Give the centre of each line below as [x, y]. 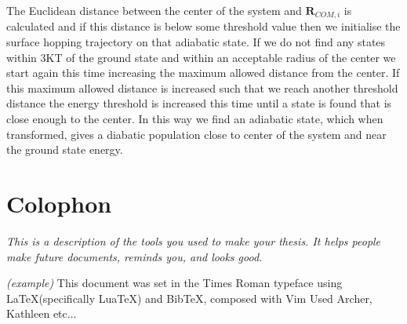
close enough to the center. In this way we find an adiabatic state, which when [195, 119]
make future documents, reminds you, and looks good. [134, 256]
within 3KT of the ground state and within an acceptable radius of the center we [201, 57]
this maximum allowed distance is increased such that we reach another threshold [202, 87]
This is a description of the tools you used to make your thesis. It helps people [194, 240]
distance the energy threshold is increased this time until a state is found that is [199, 103]
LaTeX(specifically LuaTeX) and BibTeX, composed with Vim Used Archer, [189, 298]
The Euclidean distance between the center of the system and [154, 10]
